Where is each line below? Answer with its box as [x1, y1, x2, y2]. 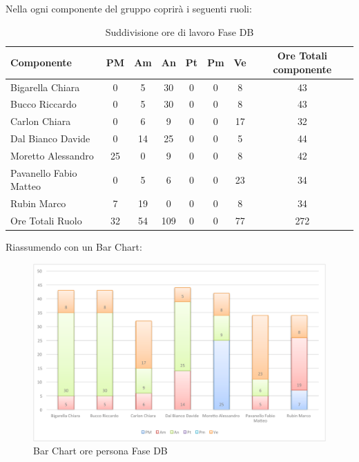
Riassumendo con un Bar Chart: [6, 240, 142, 254]
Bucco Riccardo [10, 97, 77, 111]
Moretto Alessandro [10, 148, 94, 162]
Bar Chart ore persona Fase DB [33, 443, 168, 458]
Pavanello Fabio [10, 165, 77, 180]
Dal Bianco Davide [10, 131, 90, 146]
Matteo [10, 179, 41, 193]
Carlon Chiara [10, 114, 71, 128]
